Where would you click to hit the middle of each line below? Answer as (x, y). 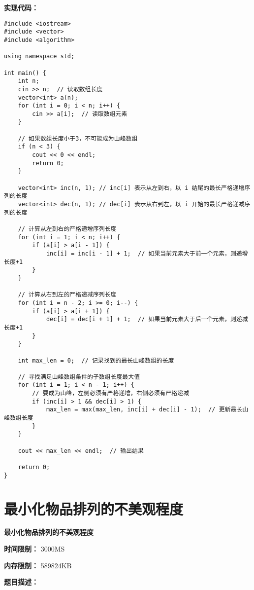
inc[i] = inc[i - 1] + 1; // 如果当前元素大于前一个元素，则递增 (147, 253)
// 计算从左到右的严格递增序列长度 (67, 229)
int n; (29, 81)
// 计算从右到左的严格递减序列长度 (67, 295)
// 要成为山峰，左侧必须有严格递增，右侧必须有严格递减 (111, 393)
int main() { (25, 73)
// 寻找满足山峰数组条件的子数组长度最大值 (79, 377)
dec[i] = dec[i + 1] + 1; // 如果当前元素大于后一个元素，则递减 (147, 319)
